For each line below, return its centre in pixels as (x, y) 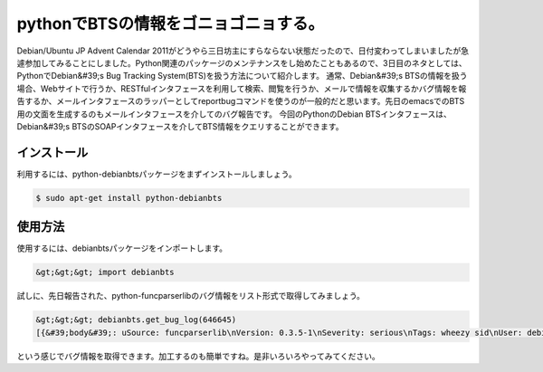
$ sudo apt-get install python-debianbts (129, 198)
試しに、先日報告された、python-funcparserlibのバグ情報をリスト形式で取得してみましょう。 (191, 296)
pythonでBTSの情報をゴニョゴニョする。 (171, 24)
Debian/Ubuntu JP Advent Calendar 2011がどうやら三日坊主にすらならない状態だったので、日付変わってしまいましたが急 (243, 51)
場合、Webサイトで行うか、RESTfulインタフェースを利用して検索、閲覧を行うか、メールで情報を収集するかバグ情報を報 (242, 88)
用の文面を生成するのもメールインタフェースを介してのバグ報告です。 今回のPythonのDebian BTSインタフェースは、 (234, 114)
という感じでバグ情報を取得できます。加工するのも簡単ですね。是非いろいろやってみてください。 (198, 356)
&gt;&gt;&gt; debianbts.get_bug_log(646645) (136, 320)
